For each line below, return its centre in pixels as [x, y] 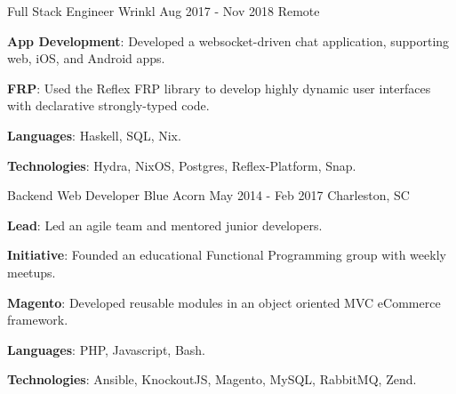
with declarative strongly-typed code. [108, 105]
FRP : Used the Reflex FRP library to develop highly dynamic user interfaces [219, 88]
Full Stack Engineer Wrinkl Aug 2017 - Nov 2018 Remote [164, 11]
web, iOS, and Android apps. [86, 58]
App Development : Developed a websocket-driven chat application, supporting [228, 40]
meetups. [32, 272]
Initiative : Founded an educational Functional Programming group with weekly [227, 255]
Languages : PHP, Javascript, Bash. [107, 349]
